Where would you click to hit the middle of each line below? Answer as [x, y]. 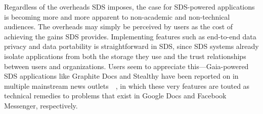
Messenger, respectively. [41, 105]
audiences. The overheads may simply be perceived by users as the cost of [119, 26]
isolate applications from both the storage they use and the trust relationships [125, 56]
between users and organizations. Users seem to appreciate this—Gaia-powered [126, 66]
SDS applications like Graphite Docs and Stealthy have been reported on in [121, 76]
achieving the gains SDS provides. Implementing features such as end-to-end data [130, 36]
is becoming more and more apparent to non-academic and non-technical [117, 16]
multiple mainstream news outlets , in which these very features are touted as [127, 85]
